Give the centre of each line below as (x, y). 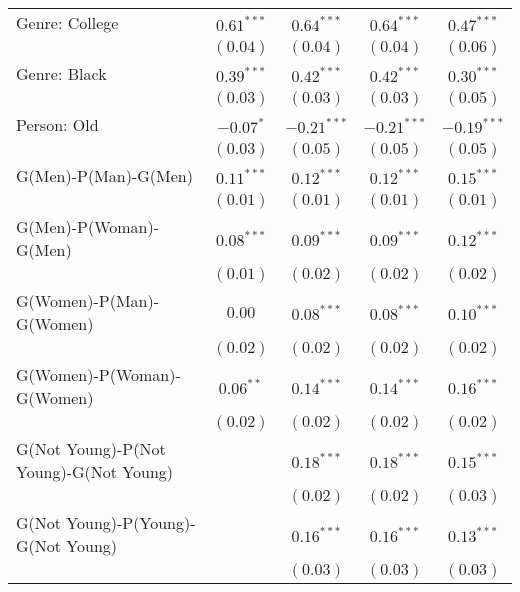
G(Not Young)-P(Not (91, 448)
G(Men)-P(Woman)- (88, 226)
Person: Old (57, 124)
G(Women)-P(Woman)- (98, 374)
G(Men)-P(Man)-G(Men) (104, 175)
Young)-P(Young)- (131, 522)
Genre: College (67, 22)
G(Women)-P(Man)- (88, 300)
